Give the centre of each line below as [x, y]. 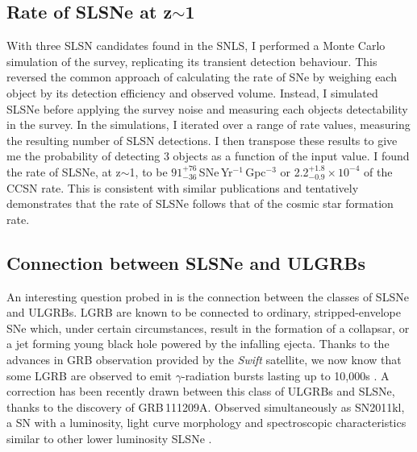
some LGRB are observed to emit [90, 375]
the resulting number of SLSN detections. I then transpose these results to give [202, 140]
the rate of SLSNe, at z [64, 171]
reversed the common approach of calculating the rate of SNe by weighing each [202, 77]
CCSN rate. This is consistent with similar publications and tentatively [183, 187]
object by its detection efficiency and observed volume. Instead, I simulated [192, 92]
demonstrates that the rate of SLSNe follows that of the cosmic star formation [200, 203]
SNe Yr [216, 171]
